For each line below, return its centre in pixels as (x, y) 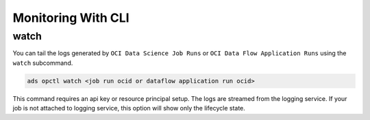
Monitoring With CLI (71, 18)
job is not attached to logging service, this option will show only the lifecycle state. (129, 108)
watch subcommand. (43, 63)
